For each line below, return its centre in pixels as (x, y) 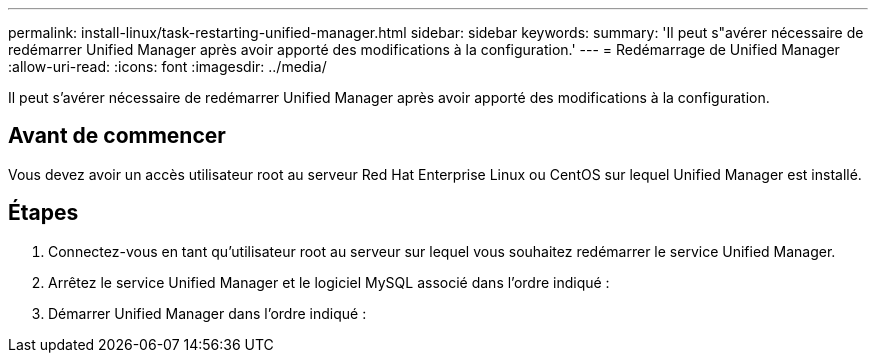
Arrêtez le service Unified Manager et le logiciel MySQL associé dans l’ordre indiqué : (329, 282)
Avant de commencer (117, 136)
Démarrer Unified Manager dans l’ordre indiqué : (207, 313)
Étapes (43, 213)
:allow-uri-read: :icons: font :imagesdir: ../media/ (167, 66)
